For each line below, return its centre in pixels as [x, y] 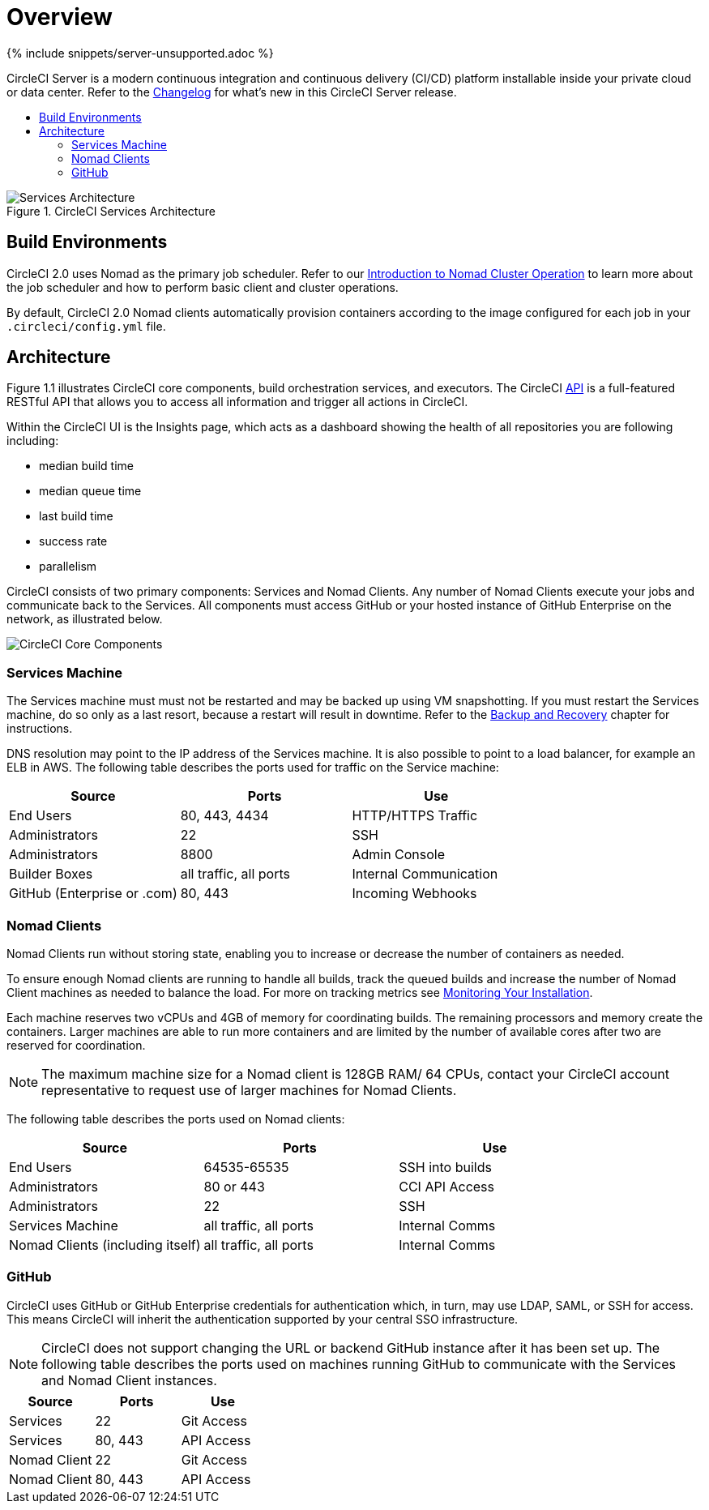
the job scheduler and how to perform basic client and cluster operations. [203, 287]
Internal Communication [425, 874]
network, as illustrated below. [85, 619]
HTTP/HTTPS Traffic [415, 816]
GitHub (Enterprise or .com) [93, 894]
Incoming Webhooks [414, 894]
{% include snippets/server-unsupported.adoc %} [140, 53]
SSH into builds [445, 1167]
